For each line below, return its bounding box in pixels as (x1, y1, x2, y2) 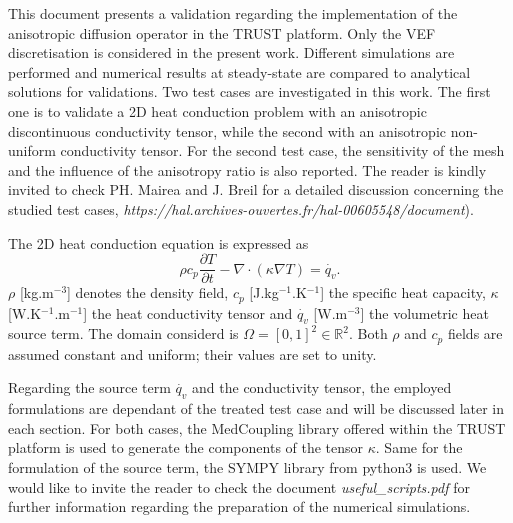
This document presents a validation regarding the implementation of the (8, 3, 458, 23)
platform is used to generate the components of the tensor (8, 437, 364, 458)
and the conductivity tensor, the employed (192, 377, 452, 398)
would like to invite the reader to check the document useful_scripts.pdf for (8, 476, 470, 497)
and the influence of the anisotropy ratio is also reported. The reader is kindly (8, 159, 487, 180)
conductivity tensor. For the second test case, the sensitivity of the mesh (60, 140, 505, 161)
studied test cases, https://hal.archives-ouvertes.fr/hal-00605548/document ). (8, 198, 474, 219)
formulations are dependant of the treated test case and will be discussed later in (8, 398, 505, 419)
